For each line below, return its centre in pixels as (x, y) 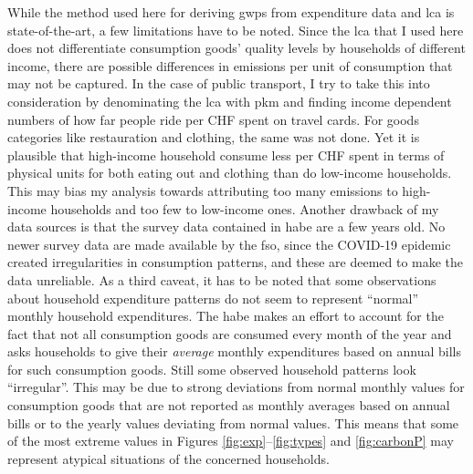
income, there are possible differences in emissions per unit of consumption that (230, 65)
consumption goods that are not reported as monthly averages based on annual (229, 405)
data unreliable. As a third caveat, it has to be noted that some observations (222, 279)
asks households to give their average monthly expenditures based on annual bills (235, 351)
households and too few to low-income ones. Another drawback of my (245, 208)
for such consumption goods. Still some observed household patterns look (212, 369)
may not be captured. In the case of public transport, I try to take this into (219, 83)
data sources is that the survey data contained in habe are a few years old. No (226, 227)
